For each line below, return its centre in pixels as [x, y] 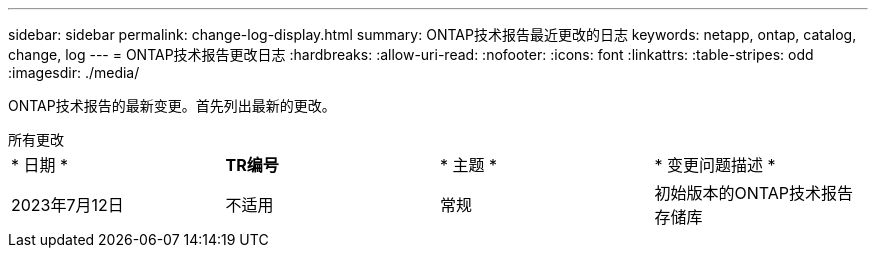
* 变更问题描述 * [715, 165]
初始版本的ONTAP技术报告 [754, 193]
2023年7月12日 [67, 205]
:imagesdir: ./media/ [74, 72]
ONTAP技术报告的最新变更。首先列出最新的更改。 [172, 105]
